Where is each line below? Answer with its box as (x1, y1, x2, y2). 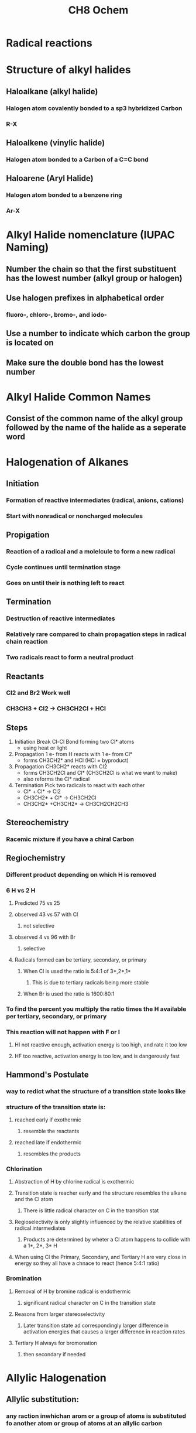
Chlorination (6, 1165, 43, 1173)
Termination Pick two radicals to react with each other (14, 782, 145, 789)
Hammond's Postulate (6, 1069, 89, 1079)
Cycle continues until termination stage (6, 563, 121, 572)
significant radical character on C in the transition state (23, 1299, 156, 1306)
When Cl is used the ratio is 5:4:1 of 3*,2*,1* (23, 967, 132, 975)
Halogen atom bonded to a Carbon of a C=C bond (6, 155, 149, 163)
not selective (23, 922, 54, 929)
